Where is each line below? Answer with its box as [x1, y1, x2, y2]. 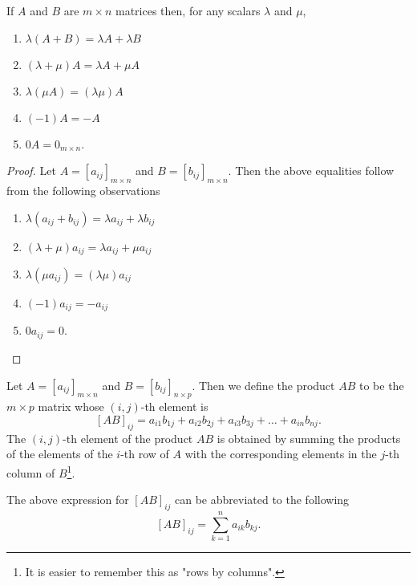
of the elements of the [6, 445, 113, 462]
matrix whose [38, 398, 104, 415]
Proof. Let [6, 162, 56, 179]
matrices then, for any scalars [115, 2, 261, 18]
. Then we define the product [192, 376, 335, 393]
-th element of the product [63, 429, 193, 446]
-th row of [120, 445, 169, 462]
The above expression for [6, 491, 129, 508]
